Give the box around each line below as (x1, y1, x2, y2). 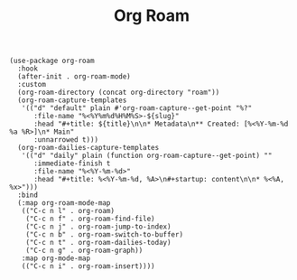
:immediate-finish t (32, 159, 111, 168)
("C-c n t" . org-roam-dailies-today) (25, 238, 172, 247)
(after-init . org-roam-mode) (17, 72, 131, 81)
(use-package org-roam (9, 56, 95, 66)
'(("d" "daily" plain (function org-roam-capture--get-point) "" (21, 151, 273, 161)
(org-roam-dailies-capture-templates (17, 144, 160, 153)
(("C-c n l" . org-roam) (21, 207, 116, 216)
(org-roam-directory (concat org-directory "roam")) (17, 88, 220, 98)
